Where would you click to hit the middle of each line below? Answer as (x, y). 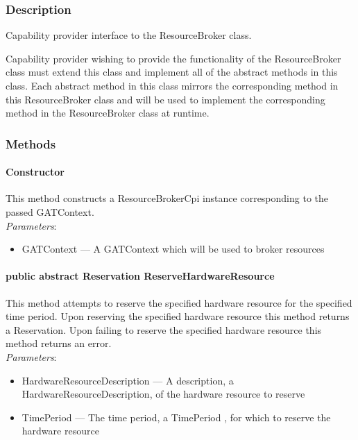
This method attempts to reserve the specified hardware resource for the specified (179, 302)
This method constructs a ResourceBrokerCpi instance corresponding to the (167, 198)
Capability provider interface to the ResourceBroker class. (129, 35)
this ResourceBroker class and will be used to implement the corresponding (165, 99)
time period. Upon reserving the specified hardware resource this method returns (178, 316)
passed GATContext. (50, 212)
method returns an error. (59, 343)
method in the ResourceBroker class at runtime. (108, 113)
